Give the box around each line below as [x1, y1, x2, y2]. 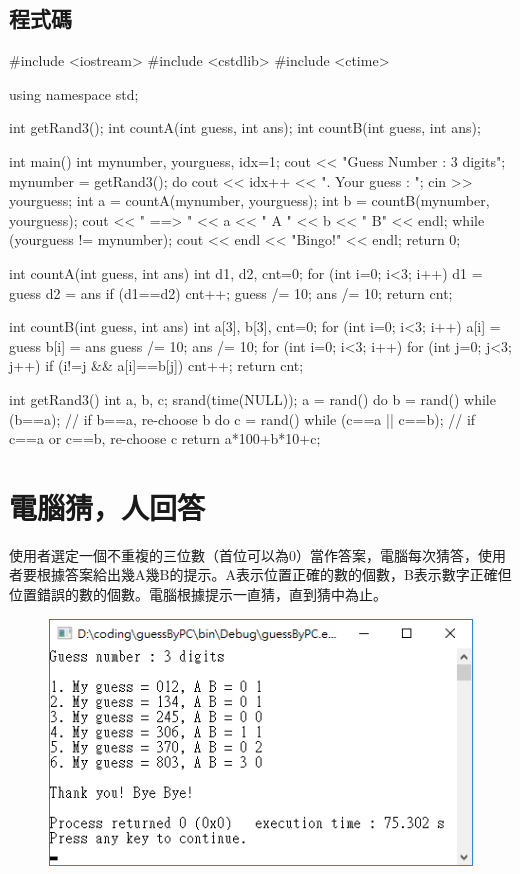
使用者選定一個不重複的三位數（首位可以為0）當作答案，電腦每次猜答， [9, 544, 478, 565]
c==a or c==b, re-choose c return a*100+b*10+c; [9, 428, 321, 449]
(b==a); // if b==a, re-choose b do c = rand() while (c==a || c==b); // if [9, 408, 476, 429]
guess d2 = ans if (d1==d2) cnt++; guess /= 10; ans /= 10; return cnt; [9, 282, 453, 303]
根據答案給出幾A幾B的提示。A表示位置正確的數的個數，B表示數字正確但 [36, 564, 512, 585]
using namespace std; [9, 83, 139, 104]
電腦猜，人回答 [9, 486, 206, 527]
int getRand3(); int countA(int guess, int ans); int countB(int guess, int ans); [9, 117, 481, 138]
